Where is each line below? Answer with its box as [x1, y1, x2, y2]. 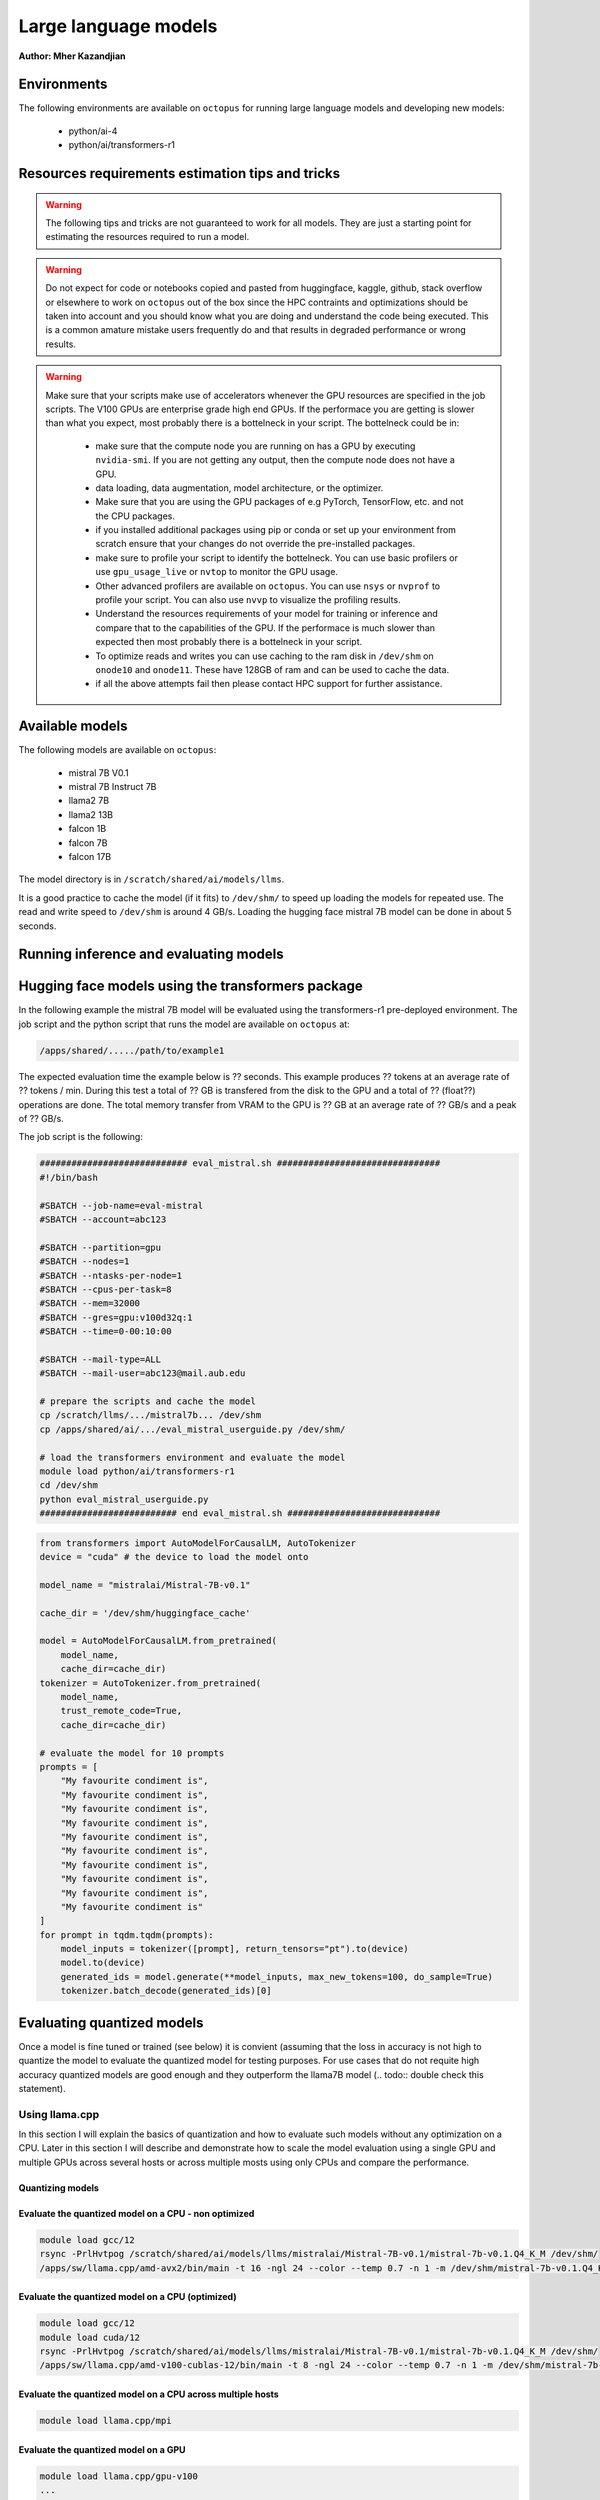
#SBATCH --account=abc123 [39, 1213, 167, 1225]
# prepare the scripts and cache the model [39, 1396, 257, 1407]
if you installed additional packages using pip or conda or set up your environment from [95, 524, 457, 536]
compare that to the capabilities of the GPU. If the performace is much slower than [95, 621, 435, 634]
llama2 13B [68, 808, 114, 820]
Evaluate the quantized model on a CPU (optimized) [18, 2291, 237, 2303]
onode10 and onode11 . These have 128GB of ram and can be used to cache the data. [95, 663, 450, 675]
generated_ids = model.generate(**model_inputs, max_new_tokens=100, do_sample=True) [60, 1971, 494, 1982]
